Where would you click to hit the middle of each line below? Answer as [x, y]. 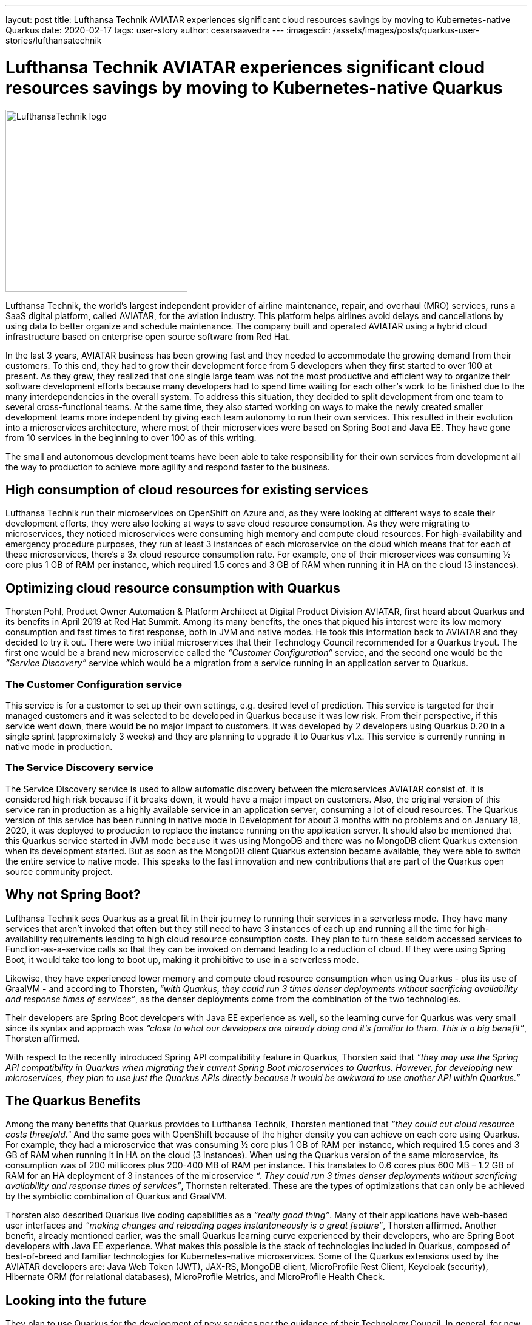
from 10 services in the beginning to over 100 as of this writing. [131, 437]
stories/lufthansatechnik [54, 40]
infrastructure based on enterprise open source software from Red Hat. [148, 336]
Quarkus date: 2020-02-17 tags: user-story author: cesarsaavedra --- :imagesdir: [168, 30]
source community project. [59, 871]
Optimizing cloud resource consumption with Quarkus [173, 588]
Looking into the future [76, 1300]
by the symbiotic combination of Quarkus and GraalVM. [116, 1196]
